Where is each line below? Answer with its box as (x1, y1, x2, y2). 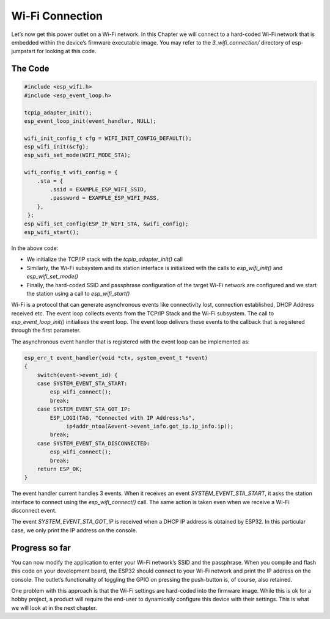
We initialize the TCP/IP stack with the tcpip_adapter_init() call (26, 255, 183, 263)
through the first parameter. (11, 327, 81, 334)
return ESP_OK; (37, 465, 82, 472)
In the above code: (11, 244, 59, 252)
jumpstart (11, 48, 36, 55)
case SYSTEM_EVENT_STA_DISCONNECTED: (37, 440, 150, 447)
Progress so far (11, 543, 71, 553)
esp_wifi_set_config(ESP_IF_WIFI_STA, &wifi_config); (24, 220, 189, 227)
